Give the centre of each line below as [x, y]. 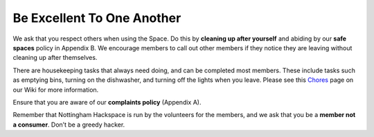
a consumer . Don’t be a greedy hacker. [69, 125]
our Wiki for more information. [56, 89]
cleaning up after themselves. [55, 58]
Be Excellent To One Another [97, 18]
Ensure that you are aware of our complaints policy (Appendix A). [107, 102]
